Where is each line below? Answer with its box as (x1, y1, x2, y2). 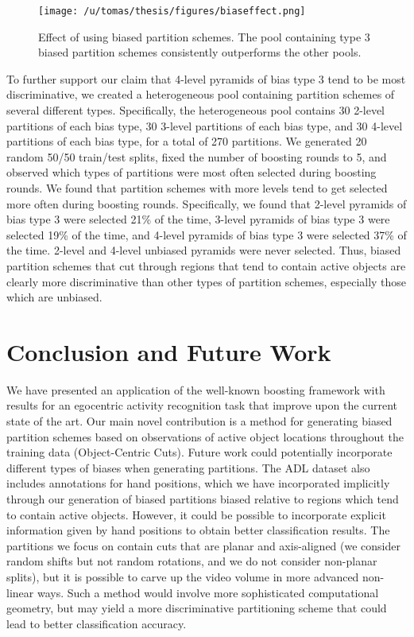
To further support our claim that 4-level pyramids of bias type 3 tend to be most (6, 70, 406, 87)
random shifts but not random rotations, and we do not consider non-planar (6, 553, 377, 569)
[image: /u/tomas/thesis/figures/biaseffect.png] (38, 6, 306, 17)
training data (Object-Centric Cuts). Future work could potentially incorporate (6, 444, 393, 460)
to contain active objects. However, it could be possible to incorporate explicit (6, 506, 386, 522)
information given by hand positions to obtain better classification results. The (6, 522, 390, 538)
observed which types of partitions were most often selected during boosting (6, 164, 377, 181)
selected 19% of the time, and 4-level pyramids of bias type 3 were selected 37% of (6, 226, 407, 243)
